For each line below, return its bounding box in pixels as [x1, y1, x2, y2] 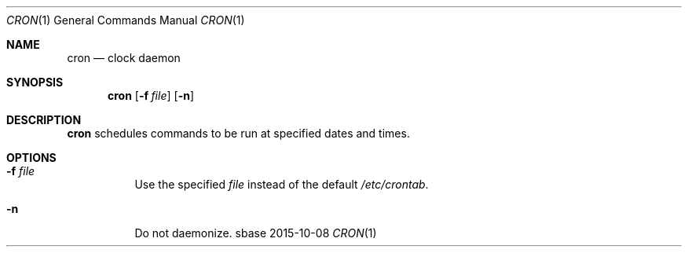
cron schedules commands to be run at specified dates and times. [67, 126, 410, 140]
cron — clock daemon [67, 51, 181, 64]
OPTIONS [6, 151, 57, 164]
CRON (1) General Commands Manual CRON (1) [6, 13, 245, 27]
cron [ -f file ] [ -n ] [108, 89, 194, 102]
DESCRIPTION [6, 113, 82, 126]
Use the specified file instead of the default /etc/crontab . [134, 178, 429, 191]
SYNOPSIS [6, 75, 64, 89]
